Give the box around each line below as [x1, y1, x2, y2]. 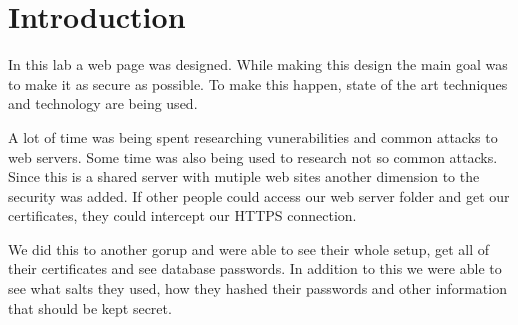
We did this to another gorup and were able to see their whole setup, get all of [8, 238, 490, 259]
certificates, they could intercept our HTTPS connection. [8, 205, 357, 226]
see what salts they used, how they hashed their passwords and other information [8, 278, 507, 299]
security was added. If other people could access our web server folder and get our [8, 185, 510, 206]
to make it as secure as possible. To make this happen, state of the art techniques [8, 73, 508, 94]
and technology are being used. [8, 93, 198, 114]
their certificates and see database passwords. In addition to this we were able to [8, 258, 502, 279]
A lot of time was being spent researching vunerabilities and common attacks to [8, 126, 498, 147]
